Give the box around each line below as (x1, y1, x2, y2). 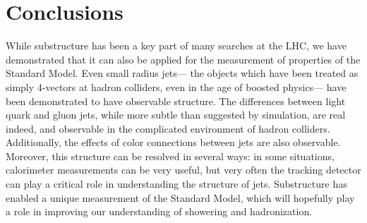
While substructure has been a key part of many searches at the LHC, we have (6, 38, 347, 53)
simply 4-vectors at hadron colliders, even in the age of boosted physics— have (6, 79, 347, 94)
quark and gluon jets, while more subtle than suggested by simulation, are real (6, 107, 346, 122)
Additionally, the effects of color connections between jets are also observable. (6, 135, 341, 150)
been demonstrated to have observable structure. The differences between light (6, 93, 346, 108)
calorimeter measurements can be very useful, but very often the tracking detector (6, 162, 361, 177)
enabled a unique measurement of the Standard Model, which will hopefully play (6, 190, 355, 205)
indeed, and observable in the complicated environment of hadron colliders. (6, 121, 330, 135)
